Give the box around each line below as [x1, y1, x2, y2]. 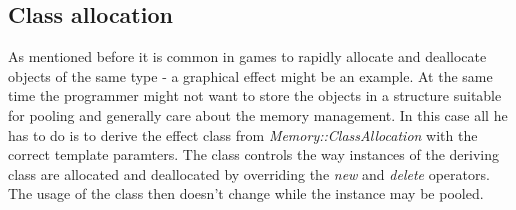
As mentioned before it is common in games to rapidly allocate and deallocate [8, 46, 487, 67]
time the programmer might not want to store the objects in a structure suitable [8, 85, 502, 106]
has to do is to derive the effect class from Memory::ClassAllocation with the [8, 124, 478, 145]
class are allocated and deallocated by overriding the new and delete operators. [8, 163, 490, 184]
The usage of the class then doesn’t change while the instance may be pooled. [8, 183, 484, 204]
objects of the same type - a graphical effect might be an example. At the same [8, 65, 493, 86]
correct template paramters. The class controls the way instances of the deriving [8, 144, 500, 165]
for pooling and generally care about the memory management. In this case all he [8, 104, 508, 125]
